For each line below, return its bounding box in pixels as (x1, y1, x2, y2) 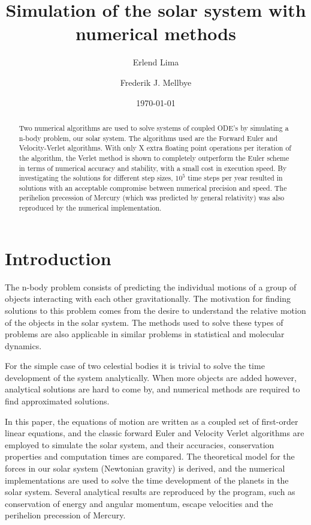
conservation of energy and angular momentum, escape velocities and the (5, 497, 273, 509)
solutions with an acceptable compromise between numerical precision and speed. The (19, 182, 287, 193)
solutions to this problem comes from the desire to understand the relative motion (5, 304, 306, 316)
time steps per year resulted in (188, 173, 283, 183)
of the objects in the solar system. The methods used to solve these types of (5, 316, 283, 328)
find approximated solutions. (5, 395, 110, 407)
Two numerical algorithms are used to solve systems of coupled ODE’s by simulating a (19, 122, 289, 133)
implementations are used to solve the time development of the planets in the (5, 473, 289, 486)
